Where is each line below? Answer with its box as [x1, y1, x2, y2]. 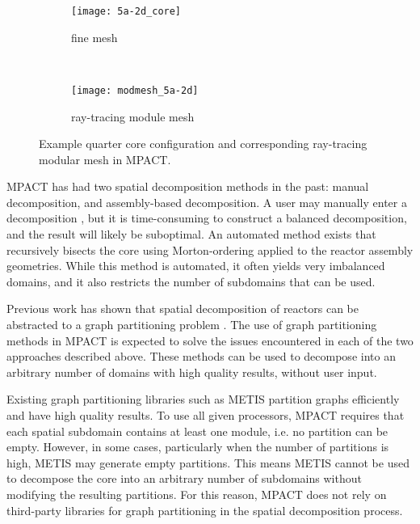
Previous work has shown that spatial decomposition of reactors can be [6, 300, 359, 317]
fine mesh [71, 28, 118, 45]
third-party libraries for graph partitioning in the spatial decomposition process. [6, 501, 403, 518]
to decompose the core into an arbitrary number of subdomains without [6, 470, 362, 487]
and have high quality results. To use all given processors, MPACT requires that [6, 407, 405, 423]
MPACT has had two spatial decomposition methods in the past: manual [6, 178, 369, 195]
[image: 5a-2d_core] [71, 6, 182, 17]
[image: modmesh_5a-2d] [71, 84, 199, 96]
